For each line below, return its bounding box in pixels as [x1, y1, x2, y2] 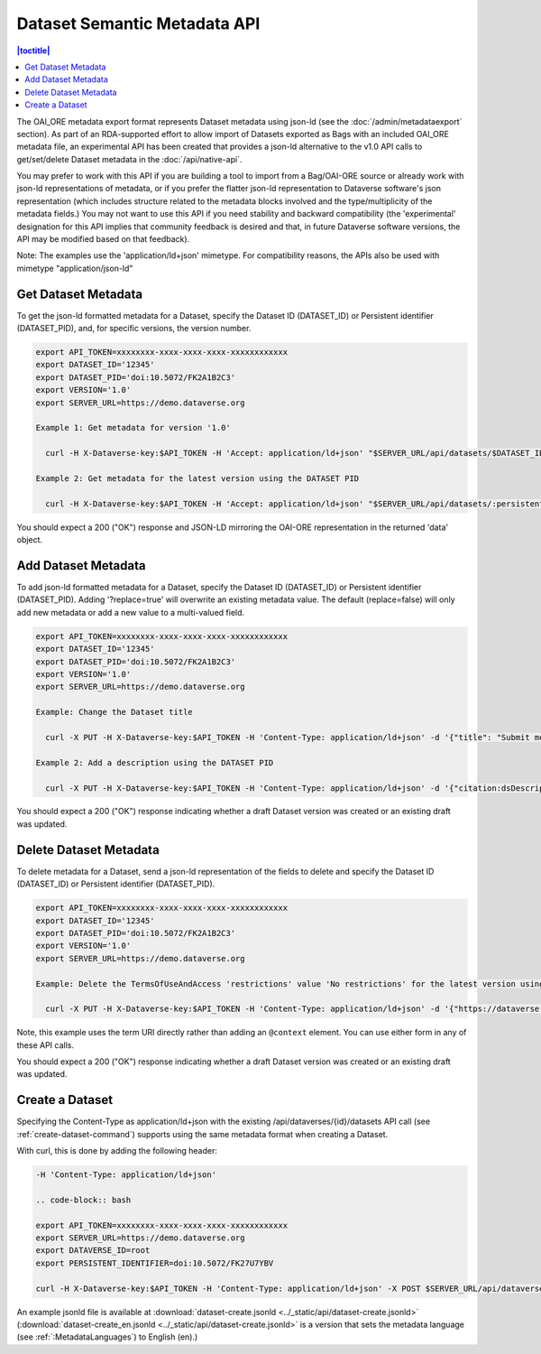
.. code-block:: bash [35, 1194, 132, 1205]
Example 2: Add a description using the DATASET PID [35, 757, 274, 767]
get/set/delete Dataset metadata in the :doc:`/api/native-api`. [16, 153, 243, 164]
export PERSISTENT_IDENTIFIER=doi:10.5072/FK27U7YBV [35, 1257, 274, 1268]
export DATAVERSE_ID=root [35, 1246, 151, 1256]
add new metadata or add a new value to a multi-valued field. [16, 607, 245, 617]
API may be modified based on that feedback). [16, 234, 190, 245]
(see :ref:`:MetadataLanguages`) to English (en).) [16, 1331, 198, 1342]
